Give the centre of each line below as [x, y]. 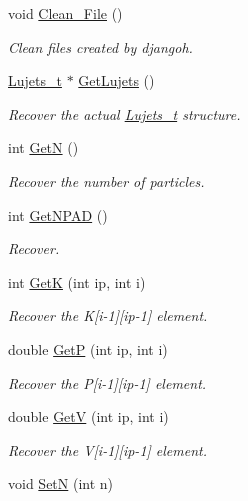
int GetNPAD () [58, 214]
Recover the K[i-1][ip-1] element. [108, 315]
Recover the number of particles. [106, 180]
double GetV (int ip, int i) [88, 416]
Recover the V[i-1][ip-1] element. [108, 449]
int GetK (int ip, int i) [77, 281]
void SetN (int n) [61, 483]
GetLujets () [116, 80]
